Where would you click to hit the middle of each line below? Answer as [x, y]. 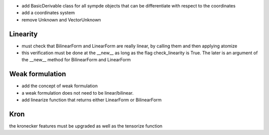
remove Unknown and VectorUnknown [62, 19]
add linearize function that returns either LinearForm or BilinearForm [92, 100]
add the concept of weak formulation [60, 86]
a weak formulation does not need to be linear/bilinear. [78, 93]
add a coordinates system [48, 13]
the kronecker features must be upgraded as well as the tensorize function [86, 126]
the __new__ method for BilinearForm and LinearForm [76, 60]
